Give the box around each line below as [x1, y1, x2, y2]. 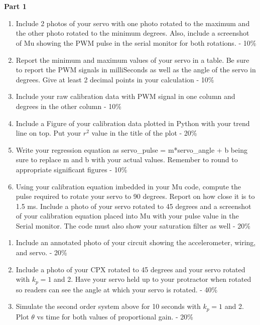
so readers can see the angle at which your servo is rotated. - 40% [16, 284, 218, 294]
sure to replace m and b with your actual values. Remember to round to [16, 154, 238, 165]
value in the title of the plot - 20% [91, 128, 197, 138]
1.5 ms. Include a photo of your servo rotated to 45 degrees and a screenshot [16, 200, 251, 211]
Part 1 [4, 1, 27, 12]
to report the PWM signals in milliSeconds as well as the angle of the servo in [16, 64, 256, 75]
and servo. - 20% [16, 247, 67, 258]
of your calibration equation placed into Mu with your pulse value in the [16, 210, 239, 221]
